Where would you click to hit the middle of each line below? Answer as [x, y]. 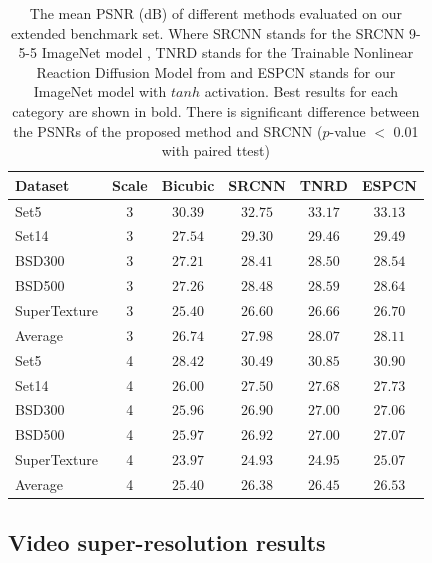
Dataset [42, 184]
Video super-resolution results [167, 542]
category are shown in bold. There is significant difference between [216, 110]
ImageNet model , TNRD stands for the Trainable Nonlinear [227, 52]
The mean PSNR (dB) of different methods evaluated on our [215, 13]
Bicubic [188, 184]
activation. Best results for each [301, 91]
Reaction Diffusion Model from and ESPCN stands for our [216, 71]
